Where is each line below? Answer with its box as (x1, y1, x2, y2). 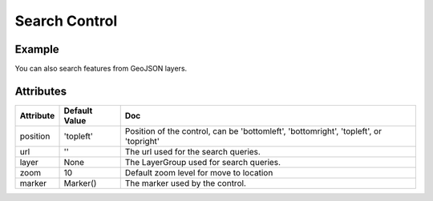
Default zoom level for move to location (124, 167, 273, 178)
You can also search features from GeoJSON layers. (14, 64, 188, 74)
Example (14, 42, 59, 56)
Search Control (14, 12, 118, 30)
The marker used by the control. (124, 177, 246, 188)
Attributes (14, 84, 67, 98)
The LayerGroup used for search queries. (124, 156, 281, 167)
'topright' (124, 135, 160, 147)
